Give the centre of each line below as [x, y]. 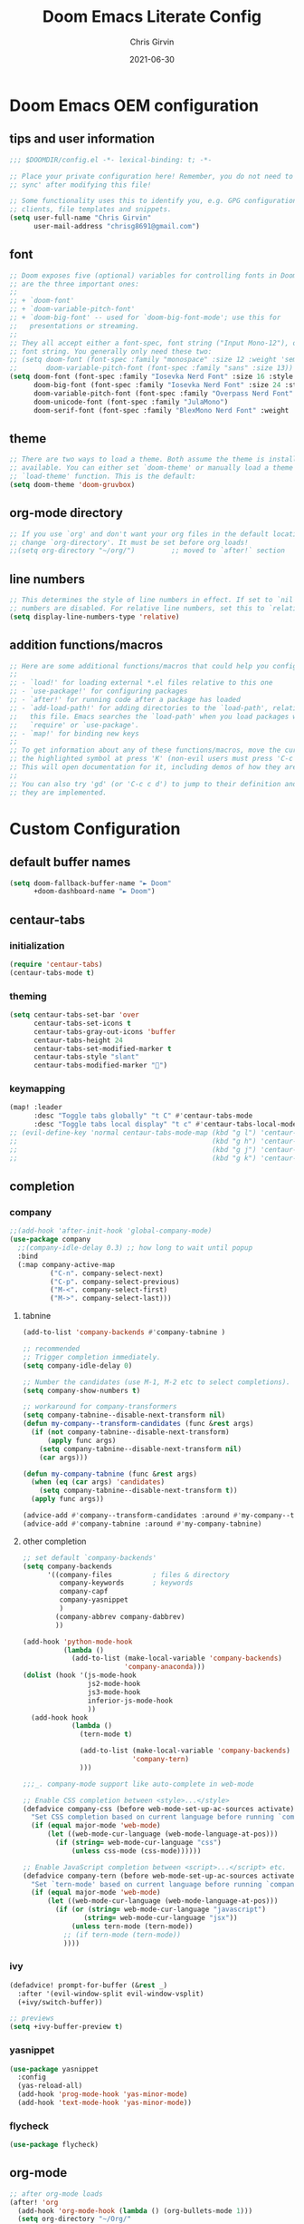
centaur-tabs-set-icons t [82, 1023]
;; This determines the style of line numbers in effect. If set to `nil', [155, 600]
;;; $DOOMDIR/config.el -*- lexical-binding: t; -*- [111, 160]
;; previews [32, 2019]
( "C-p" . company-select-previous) [114, 1282]
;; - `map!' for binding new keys [75, 733]
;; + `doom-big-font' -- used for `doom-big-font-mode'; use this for [145, 318]
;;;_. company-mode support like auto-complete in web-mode [138, 1784]
